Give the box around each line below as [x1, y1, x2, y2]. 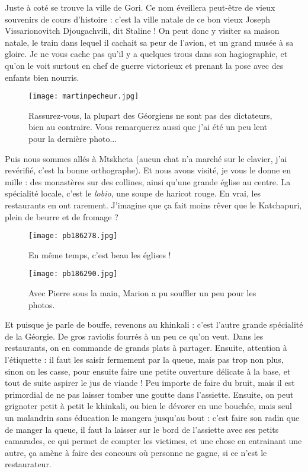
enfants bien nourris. [5, 71, 79, 83]
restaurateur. [5, 458, 52, 470]
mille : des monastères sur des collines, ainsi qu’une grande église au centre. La [5, 175, 291, 188]
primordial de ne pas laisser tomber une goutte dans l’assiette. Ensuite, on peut [5, 388, 294, 400]
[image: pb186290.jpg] [28, 270, 118, 278]
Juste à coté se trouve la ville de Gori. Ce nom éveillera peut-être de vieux [5, 1, 275, 13]
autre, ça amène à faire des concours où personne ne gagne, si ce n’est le [5, 446, 267, 458]
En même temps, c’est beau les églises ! [28, 248, 171, 261]
